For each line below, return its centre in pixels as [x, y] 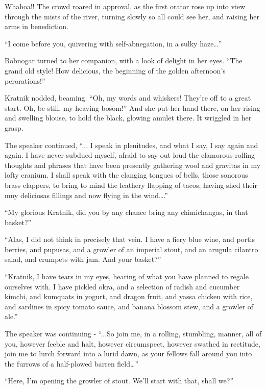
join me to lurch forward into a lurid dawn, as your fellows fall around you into [128, 354]
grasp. [14, 127]
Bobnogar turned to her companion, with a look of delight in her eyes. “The [124, 60]
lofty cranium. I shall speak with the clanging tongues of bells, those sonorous [126, 175]
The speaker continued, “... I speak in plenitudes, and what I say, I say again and [131, 145]
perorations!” [25, 80]
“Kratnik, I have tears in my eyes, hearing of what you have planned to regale [127, 276]
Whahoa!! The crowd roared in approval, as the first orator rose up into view [125, 6]
